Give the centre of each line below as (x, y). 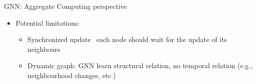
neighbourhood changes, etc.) (72, 75)
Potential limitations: (48, 22)
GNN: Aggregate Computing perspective (65, 6)
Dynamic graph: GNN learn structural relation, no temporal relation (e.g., (140, 65)
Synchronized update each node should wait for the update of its (127, 39)
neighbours (44, 49)
